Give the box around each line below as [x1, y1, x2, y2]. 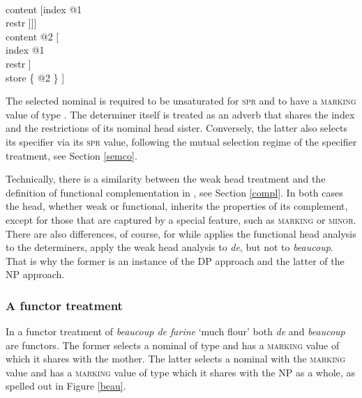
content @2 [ [6, 29, 59, 43]
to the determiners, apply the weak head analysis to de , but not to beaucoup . [6, 240, 333, 254]
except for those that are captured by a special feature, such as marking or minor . [6, 212, 356, 227]
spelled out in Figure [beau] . [6, 378, 126, 393]
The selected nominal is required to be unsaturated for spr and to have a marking [6, 93, 356, 108]
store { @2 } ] [6, 70, 65, 84]
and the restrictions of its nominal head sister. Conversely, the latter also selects [6, 121, 348, 135]
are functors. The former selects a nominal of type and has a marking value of [6, 337, 340, 352]
